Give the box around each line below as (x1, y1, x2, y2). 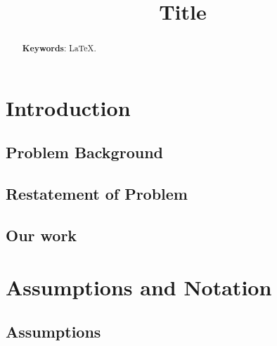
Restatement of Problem (6, 183, 188, 205)
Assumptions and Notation (6, 272, 272, 301)
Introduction (6, 93, 131, 122)
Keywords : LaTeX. (22, 42, 96, 55)
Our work (6, 224, 77, 245)
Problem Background (6, 141, 163, 163)
